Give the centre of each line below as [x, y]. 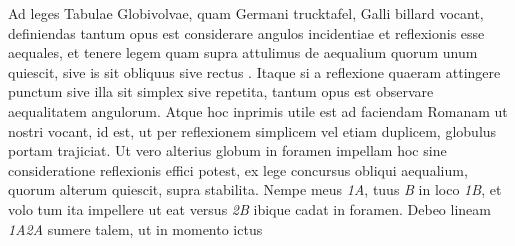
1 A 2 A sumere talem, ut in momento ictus [135, 228]
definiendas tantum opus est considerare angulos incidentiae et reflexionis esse [246, 32]
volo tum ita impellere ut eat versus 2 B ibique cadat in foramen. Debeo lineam [249, 208]
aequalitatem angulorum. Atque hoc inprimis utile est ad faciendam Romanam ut [258, 110]
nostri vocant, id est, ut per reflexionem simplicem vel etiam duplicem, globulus [252, 130]
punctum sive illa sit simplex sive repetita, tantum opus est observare [221, 91]
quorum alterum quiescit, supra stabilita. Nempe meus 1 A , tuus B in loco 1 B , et [255, 189]
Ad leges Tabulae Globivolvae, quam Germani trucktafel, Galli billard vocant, [246, 13]
